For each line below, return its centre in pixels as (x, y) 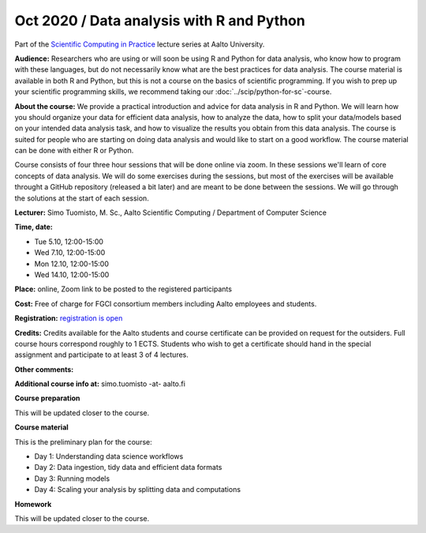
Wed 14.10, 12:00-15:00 (72, 274)
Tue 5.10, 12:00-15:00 (69, 242)
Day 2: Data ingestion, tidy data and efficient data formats (128, 467)
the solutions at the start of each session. (82, 198)
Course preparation (47, 398)
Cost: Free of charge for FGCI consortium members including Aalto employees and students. (166, 303)
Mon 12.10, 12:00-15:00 (72, 264)
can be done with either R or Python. (74, 151)
